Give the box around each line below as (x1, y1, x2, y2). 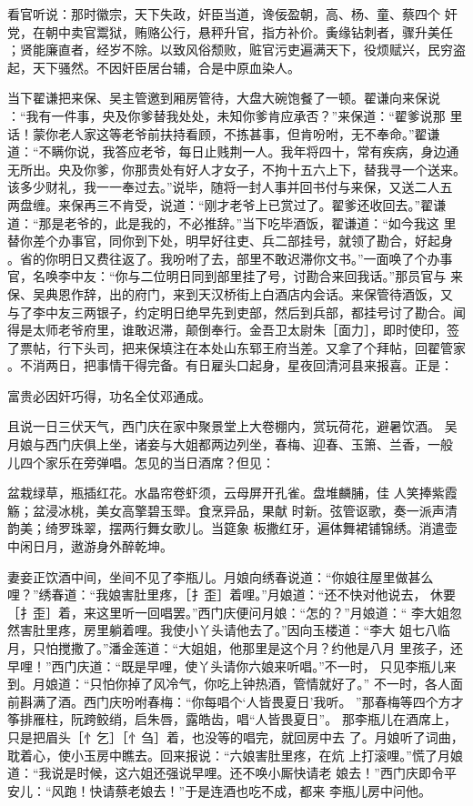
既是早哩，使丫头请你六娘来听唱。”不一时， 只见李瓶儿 (121, 656, 444, 675)
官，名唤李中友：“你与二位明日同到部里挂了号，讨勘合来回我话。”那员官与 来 (7, 267, 463, 286)
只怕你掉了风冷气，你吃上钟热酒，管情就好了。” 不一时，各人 (89, 674, 450, 693)
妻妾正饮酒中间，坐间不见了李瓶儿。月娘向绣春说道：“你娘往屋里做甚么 (7, 567, 434, 586)
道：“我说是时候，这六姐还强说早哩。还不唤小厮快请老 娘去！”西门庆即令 (7, 763, 444, 782)
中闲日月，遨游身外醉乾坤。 (7, 537, 173, 556)
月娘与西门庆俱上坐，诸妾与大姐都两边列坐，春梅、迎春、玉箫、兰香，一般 (7, 435, 453, 454)
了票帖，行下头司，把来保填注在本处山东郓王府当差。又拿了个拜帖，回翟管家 (7, 338, 466, 357)
